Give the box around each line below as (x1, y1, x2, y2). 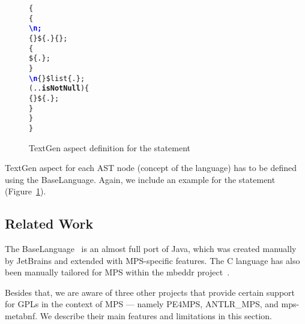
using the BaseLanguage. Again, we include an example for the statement (5, 173, 276, 185)
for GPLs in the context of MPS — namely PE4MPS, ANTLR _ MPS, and (5, 298, 279, 310)
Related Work (5, 214, 94, 233)
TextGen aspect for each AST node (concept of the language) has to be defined (5, 161, 297, 174)
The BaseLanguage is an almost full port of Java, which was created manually (5, 242, 297, 255)
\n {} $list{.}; (29, 74, 85, 83)
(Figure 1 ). (5, 185, 46, 197)
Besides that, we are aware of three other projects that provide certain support (5, 286, 295, 298)
